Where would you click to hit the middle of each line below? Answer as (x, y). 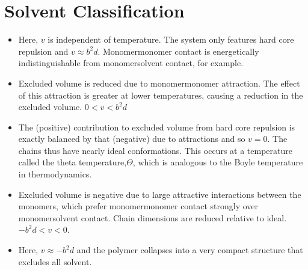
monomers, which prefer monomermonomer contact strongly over (138, 206)
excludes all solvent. (55, 261)
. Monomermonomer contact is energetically (178, 51)
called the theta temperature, (72, 162)
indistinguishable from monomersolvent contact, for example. (131, 63)
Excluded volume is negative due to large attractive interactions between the (160, 194)
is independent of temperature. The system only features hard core (171, 39)
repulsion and (43, 51)
